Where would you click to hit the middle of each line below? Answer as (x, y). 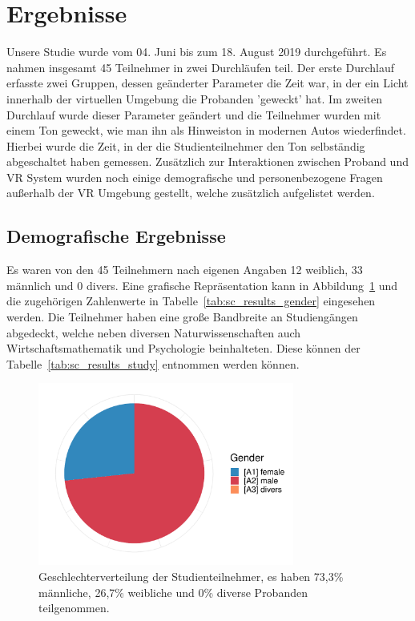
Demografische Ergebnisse (116, 236)
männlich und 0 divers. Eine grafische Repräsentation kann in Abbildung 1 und (202, 285)
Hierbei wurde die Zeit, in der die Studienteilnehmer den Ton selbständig (186, 145)
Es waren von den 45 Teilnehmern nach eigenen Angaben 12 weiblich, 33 (185, 270)
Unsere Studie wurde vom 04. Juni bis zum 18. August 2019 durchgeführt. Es (197, 52)
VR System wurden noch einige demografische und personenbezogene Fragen (195, 177)
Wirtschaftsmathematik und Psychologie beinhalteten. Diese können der (183, 348)
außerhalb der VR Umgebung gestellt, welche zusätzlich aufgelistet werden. (191, 193)
